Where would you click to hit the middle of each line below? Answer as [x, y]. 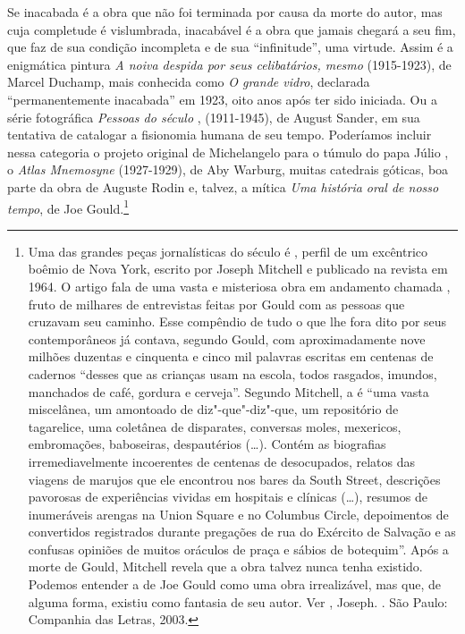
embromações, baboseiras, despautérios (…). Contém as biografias [207, 444]
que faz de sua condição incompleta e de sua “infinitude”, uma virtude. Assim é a [230, 47]
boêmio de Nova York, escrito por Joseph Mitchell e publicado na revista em [238, 269]
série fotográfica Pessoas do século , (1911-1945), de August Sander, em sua [214, 117]
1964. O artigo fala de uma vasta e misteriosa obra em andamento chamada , [239, 286]
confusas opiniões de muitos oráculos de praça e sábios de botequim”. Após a [238, 549]
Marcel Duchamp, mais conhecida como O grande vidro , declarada [189, 82]
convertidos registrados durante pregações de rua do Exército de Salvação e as [242, 532]
